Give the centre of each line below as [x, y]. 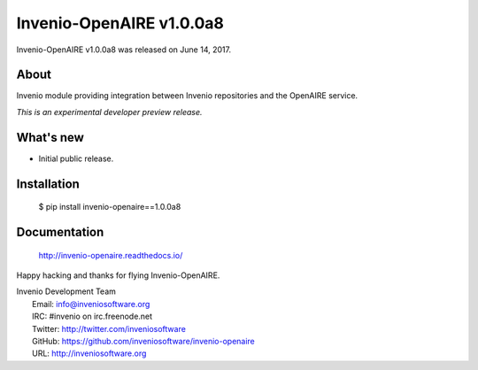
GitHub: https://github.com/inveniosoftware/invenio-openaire [144, 341]
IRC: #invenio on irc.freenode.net [93, 316]
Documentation [60, 231]
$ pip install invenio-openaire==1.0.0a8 [110, 207]
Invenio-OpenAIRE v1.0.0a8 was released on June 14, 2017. [124, 50]
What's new [50, 137]
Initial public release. [76, 158]
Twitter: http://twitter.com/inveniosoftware [109, 328]
